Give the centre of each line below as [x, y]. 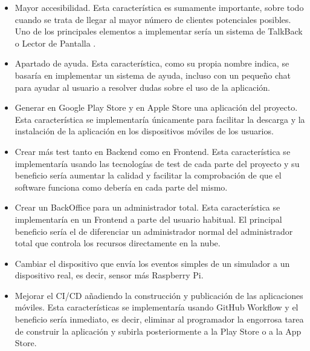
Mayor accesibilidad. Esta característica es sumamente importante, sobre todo [159, 7]
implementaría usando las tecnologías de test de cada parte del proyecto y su [157, 163]
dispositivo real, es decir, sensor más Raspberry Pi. [109, 275]
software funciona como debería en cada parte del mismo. [121, 187]
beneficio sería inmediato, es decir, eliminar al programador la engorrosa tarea [159, 319]
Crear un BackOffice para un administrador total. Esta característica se [147, 207]
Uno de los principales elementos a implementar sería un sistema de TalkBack [159, 31]
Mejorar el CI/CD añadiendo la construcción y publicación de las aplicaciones [159, 295]
